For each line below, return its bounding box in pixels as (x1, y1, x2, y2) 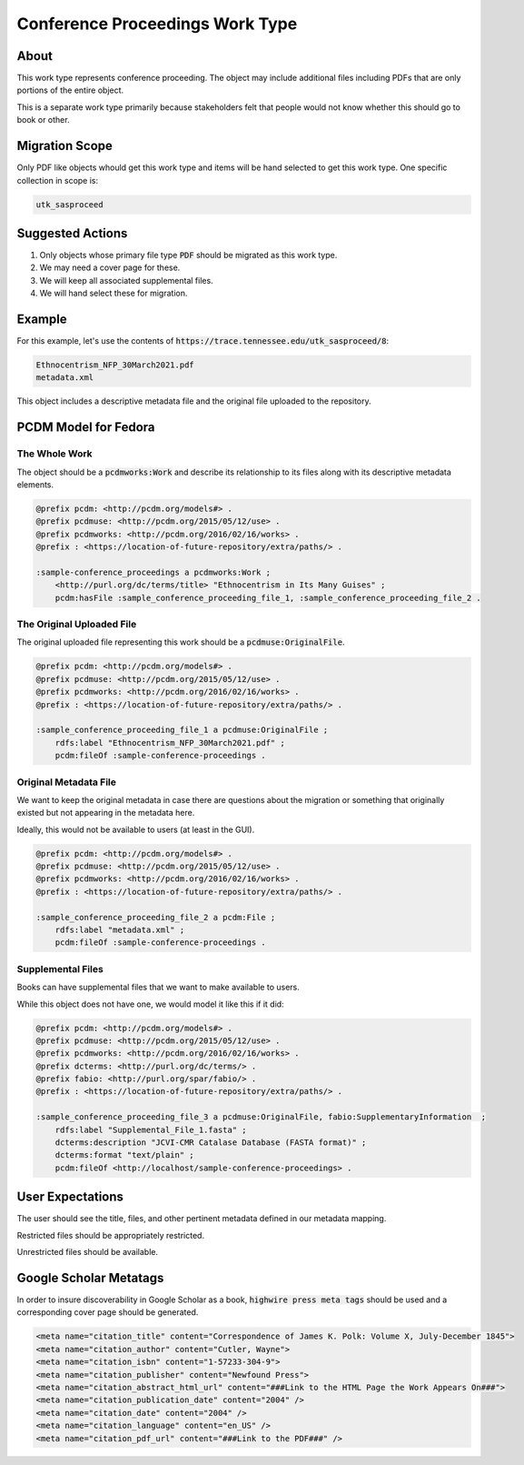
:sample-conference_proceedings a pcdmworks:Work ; (35, 567, 272, 577)
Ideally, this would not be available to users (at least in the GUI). (16, 824, 255, 835)
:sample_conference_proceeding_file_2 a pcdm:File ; (35, 912, 276, 922)
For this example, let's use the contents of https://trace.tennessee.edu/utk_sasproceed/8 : (16, 336, 390, 346)
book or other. (16, 115, 70, 125)
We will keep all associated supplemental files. (39, 275, 213, 286)
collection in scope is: (16, 175, 99, 186)
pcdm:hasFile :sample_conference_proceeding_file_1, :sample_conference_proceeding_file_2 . (54, 592, 481, 603)
